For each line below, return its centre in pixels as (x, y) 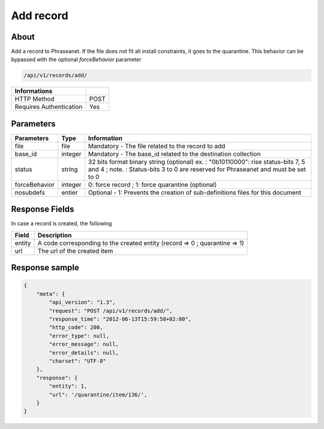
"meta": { (51, 294)
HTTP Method (34, 99)
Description (55, 235)
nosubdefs (30, 192)
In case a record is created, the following (61, 223)
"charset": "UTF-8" (77, 361)
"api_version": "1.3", (82, 302)
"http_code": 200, (76, 327)
